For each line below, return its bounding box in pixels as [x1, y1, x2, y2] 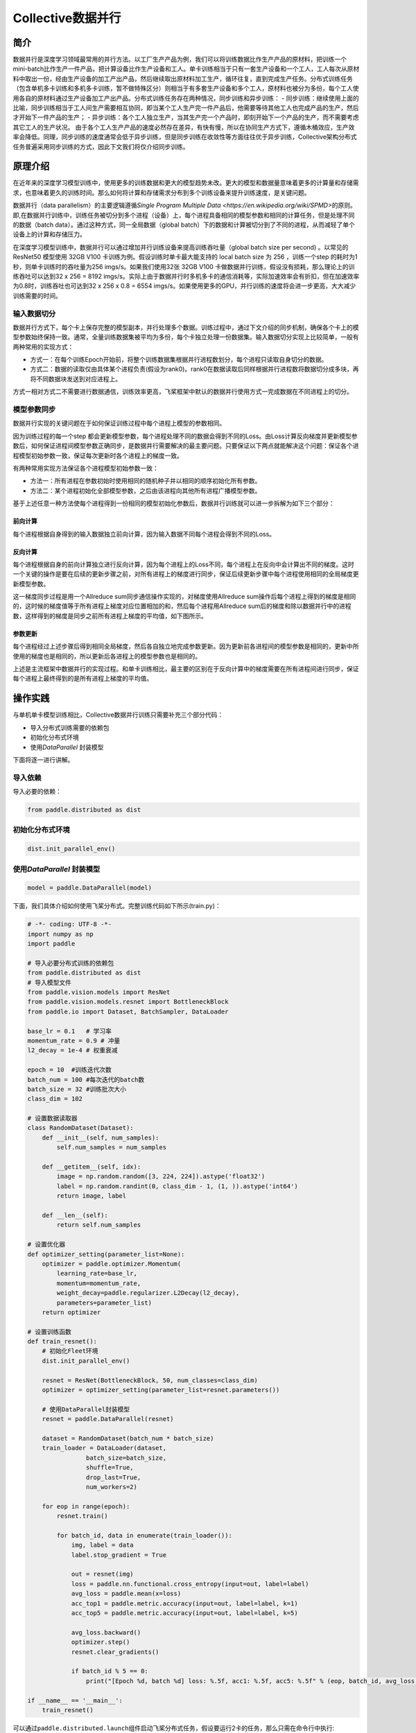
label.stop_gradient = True [71, 1551, 166, 1559]
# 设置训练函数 [27, 1327, 72, 1336]
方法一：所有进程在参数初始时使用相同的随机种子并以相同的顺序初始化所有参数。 [30, 477, 261, 485]
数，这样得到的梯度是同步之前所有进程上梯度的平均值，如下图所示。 [12, 611, 207, 620]
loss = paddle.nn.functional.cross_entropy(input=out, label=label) [71, 1580, 309, 1587]
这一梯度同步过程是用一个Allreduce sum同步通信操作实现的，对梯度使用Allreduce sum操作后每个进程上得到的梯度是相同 [12, 593, 356, 601]
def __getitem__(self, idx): [42, 1163, 141, 1171]
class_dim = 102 [27, 1095, 83, 1103]
